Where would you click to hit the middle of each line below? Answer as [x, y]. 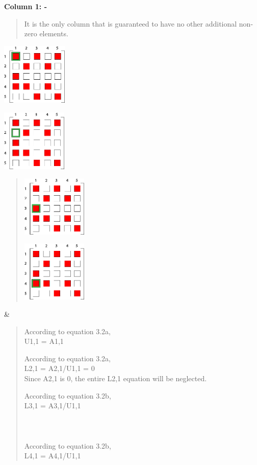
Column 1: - [26, 6]
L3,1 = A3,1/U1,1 [53, 405]
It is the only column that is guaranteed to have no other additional [131, 23]
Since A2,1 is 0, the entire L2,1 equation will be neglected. [115, 378]
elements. [54, 33]
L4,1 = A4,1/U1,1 [53, 456]
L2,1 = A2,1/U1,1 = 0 [59, 368]
